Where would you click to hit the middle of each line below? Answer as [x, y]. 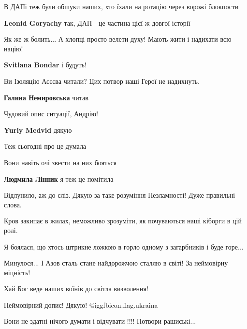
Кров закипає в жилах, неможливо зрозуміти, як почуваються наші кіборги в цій [123, 221]
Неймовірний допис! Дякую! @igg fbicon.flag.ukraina [81, 305]
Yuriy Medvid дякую [38, 130]
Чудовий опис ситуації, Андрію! [51, 114]
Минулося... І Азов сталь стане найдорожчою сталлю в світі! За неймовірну [116, 263]
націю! [14, 48]
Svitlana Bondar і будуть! [45, 65]
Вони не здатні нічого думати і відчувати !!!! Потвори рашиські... [100, 321]
